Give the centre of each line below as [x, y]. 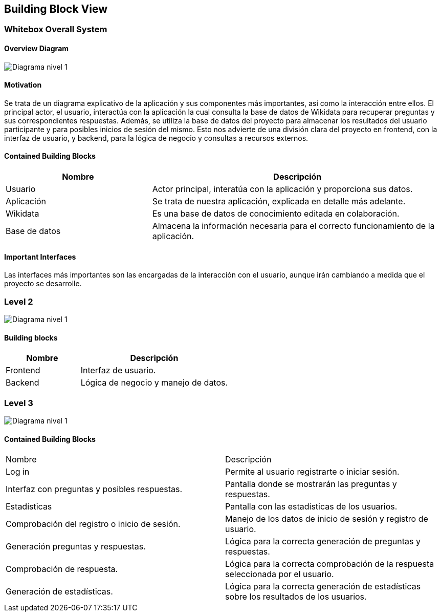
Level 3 [19, 403]
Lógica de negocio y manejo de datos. [154, 383]
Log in [18, 472]
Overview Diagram [37, 49]
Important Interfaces [40, 257]
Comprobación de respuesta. [62, 569]
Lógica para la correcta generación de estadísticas [323, 587]
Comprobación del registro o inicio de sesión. [93, 524]
